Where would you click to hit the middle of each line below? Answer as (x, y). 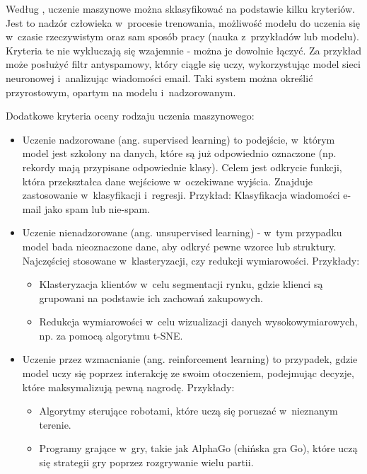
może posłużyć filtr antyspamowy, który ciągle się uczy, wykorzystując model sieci (183, 64)
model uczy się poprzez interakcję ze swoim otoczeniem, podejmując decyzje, (188, 373)
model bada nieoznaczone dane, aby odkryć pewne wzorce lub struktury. (179, 246)
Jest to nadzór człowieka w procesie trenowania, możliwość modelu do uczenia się (183, 22)
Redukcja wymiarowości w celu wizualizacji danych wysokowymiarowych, (198, 322)
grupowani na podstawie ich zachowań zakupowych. (151, 297)
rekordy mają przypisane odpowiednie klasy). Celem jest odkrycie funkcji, (182, 167)
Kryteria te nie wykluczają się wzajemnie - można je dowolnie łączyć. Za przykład (184, 50)
